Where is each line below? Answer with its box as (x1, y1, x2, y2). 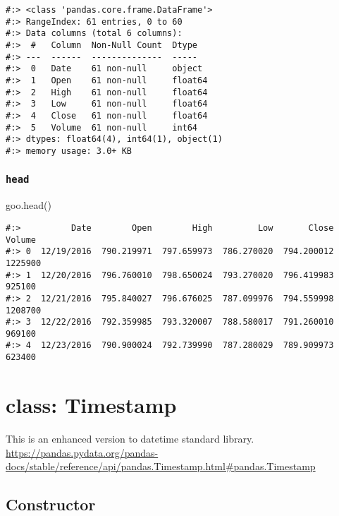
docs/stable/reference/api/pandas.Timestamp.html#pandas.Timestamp (6, 459, 316, 474)
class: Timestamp (6, 390, 177, 419)
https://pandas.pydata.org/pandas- (6, 445, 159, 460)
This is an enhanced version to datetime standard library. (6, 431, 254, 445)
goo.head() (6, 198, 51, 212)
